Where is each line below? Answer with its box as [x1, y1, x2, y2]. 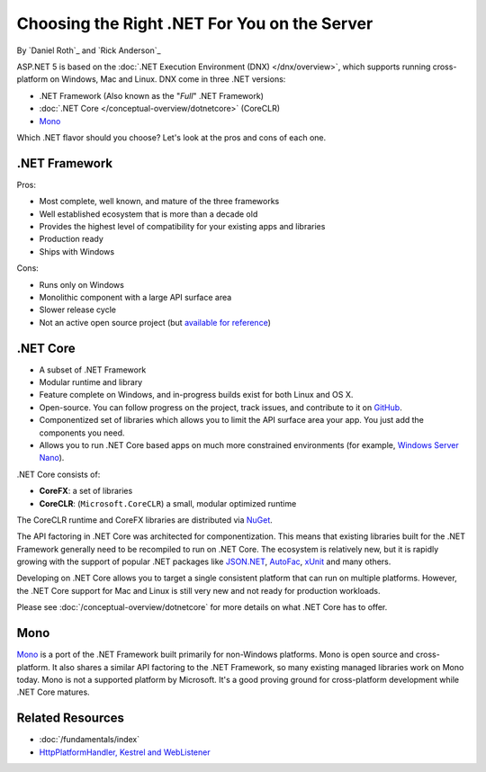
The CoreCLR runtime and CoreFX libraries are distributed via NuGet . [16, 514, 274, 525]
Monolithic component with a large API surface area [39, 292, 232, 302]
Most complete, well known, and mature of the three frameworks [39, 196, 280, 207]
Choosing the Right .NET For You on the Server [16, 13, 373, 33]
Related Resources [16, 711, 125, 726]
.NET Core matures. [16, 687, 90, 697]
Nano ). [39, 453, 65, 463]
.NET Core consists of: [16, 469, 101, 480]
